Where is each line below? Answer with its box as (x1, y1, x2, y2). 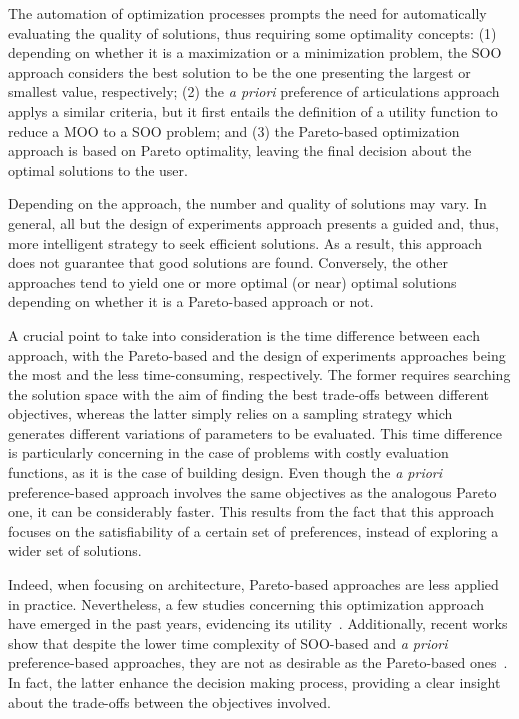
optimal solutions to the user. (8, 159, 188, 180)
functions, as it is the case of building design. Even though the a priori (8, 462, 443, 483)
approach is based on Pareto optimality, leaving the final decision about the (8, 140, 472, 161)
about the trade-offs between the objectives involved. (8, 691, 331, 712)
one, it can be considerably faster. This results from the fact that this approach (8, 501, 494, 522)
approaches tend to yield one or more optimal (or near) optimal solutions (8, 271, 457, 292)
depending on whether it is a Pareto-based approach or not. (8, 291, 374, 312)
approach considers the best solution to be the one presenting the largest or (8, 61, 471, 82)
